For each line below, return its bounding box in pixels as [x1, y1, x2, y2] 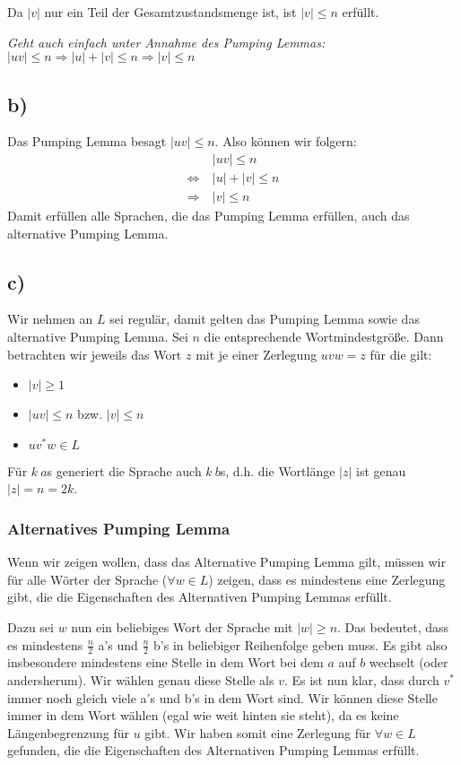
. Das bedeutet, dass [337, 618, 449, 637]
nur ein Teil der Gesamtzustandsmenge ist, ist [44, 3, 297, 21]
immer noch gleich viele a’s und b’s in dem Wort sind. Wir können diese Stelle [7, 688, 438, 707]
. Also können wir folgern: [214, 132, 357, 151]
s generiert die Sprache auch [47, 461, 202, 480]
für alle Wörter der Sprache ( [7, 569, 168, 588]
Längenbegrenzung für [7, 723, 130, 742]
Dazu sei [7, 618, 54, 637]
